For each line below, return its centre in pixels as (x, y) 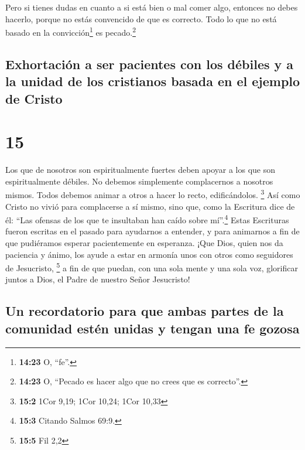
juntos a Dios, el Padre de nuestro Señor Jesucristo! (98, 279)
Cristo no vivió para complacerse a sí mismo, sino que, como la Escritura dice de (150, 206)
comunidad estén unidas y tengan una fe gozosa (152, 328)
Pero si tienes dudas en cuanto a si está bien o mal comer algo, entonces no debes (152, 7)
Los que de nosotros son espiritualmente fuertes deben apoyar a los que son (140, 170)
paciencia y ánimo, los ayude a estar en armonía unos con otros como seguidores (149, 254)
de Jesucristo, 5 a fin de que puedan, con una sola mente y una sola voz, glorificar (152, 267)
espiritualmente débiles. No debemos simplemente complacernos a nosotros (139, 181)
